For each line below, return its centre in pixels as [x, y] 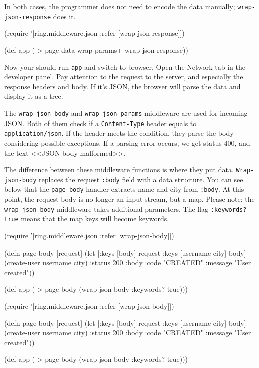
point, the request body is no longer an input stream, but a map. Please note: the [129, 199]
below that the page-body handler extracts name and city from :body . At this [124, 189]
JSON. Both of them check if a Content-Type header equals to [100, 123]
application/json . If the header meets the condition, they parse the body [119, 133]
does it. [64, 16]
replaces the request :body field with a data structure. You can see [141, 179]
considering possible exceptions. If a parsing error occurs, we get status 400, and [127, 142]
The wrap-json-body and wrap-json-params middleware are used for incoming [126, 113]
